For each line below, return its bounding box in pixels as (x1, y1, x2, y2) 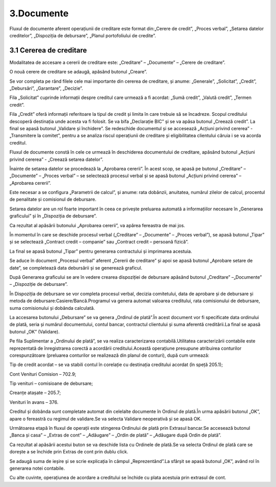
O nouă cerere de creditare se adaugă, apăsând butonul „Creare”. (9, 69, 148, 75)
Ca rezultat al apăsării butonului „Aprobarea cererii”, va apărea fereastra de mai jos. (9, 222, 186, 228)
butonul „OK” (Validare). (9, 328, 60, 334)
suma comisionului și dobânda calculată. (9, 305, 95, 311)
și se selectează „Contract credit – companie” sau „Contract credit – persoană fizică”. (9, 239, 189, 245)
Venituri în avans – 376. (9, 399, 59, 405)
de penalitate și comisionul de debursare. (9, 197, 97, 203)
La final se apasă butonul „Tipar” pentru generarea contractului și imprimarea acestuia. (9, 248, 192, 254)
